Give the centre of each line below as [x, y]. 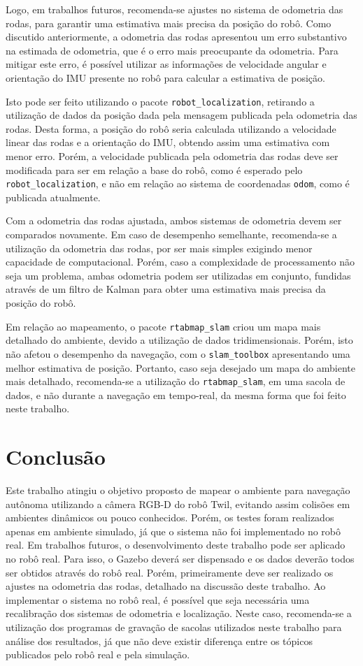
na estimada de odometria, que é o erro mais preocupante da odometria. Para [172, 50]
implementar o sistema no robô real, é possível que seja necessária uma [158, 599]
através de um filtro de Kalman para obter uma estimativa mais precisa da [166, 289]
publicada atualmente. [53, 197]
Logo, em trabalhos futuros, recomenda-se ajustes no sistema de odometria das [175, 9]
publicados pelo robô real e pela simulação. [98, 654]
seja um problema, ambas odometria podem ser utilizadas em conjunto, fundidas [178, 275]
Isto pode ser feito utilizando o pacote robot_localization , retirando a [160, 101]
